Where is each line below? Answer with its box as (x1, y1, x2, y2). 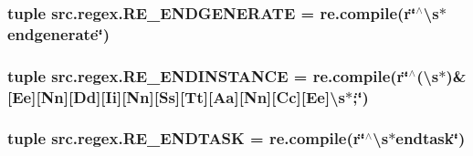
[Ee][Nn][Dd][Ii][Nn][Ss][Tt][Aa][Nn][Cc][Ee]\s (7, 85, 345, 108)
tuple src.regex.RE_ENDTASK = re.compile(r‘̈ (7, 127, 365, 150)
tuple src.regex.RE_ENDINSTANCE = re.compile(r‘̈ (7, 64, 409, 87)
